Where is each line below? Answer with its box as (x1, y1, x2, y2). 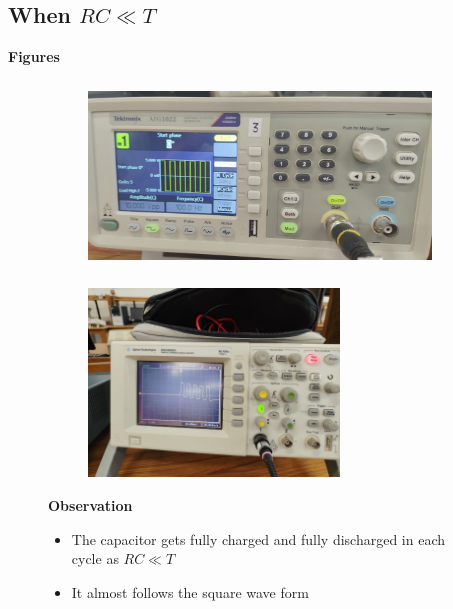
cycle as (71, 548, 119, 569)
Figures (8, 46, 60, 67)
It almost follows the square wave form (71, 581, 309, 602)
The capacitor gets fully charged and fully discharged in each (71, 528, 446, 549)
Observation (48, 494, 133, 515)
